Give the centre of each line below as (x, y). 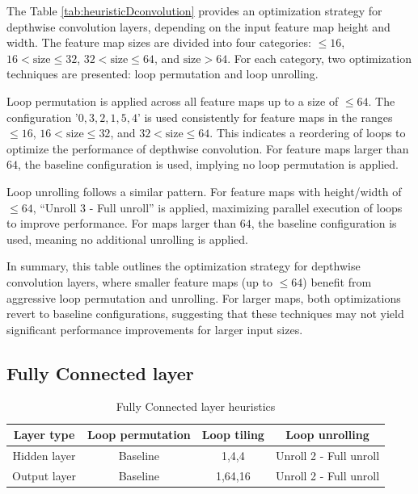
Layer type (44, 435)
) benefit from (337, 281)
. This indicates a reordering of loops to (308, 133)
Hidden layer (44, 455)
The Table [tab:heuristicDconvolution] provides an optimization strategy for (194, 10)
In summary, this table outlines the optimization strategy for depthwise (184, 266)
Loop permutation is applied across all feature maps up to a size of (173, 100)
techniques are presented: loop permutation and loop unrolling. (163, 74)
